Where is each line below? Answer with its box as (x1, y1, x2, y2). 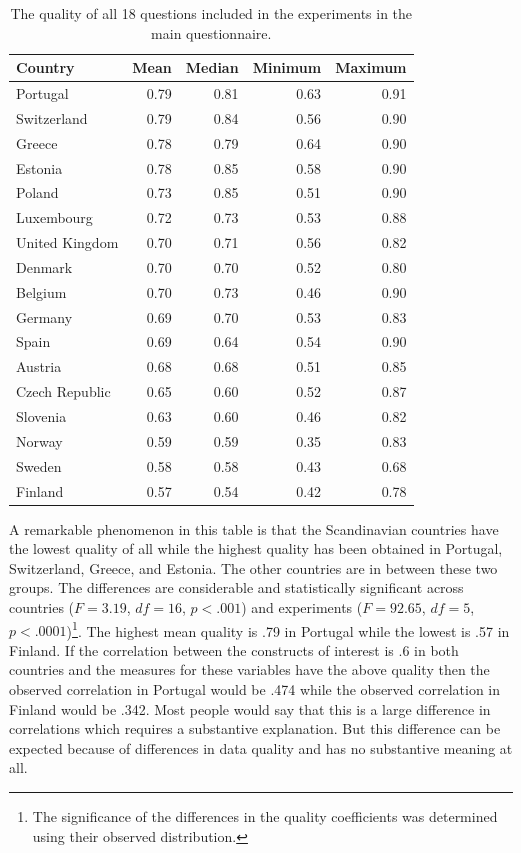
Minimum (252, 57, 322, 78)
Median (185, 57, 239, 78)
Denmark (16, 256, 73, 277)
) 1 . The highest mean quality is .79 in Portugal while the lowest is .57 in (66, 617, 510, 641)
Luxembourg (16, 207, 93, 228)
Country (16, 57, 75, 78)
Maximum (335, 57, 407, 78)
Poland (16, 182, 59, 203)
